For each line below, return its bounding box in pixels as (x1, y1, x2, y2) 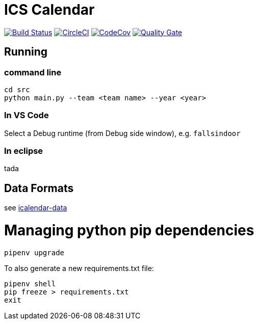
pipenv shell (4, 279, 56, 288)
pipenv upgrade (4, 248, 65, 257)
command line (4, 67, 62, 77)
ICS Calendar (4, 1, 95, 18)
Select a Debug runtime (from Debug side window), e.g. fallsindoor (4, 128, 241, 138)
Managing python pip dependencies (4, 222, 254, 239)
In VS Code (4, 110, 49, 121)
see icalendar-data (4, 203, 67, 212)
